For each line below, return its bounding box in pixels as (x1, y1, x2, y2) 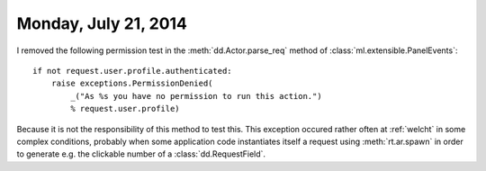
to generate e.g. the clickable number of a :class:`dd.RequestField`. (16, 148, 265, 159)
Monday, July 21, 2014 (16, 13, 188, 33)
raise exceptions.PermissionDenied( (50, 78, 213, 89)
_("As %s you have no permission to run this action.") (70, 91, 323, 101)
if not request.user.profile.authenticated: (32, 66, 233, 76)
